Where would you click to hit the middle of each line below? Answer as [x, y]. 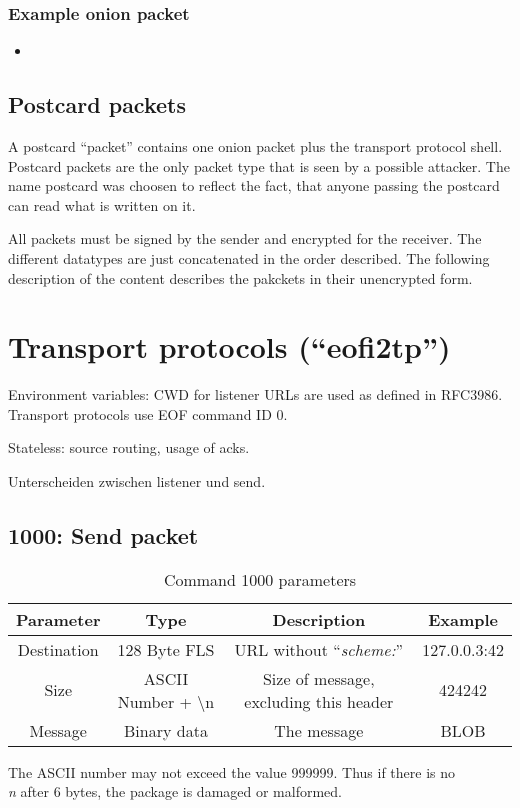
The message [319, 730]
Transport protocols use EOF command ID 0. [148, 413]
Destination [58, 649]
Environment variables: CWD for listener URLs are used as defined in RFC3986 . [255, 394]
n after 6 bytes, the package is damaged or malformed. [175, 791]
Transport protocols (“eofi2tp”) [229, 346]
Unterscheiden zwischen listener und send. [137, 481]
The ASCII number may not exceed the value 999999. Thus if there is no [232, 771]
